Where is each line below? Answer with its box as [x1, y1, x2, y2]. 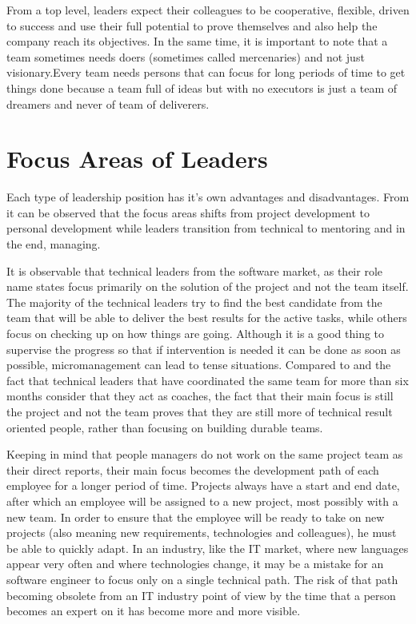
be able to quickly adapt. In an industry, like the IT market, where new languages [6, 539, 409, 556]
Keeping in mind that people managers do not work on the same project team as [6, 446, 403, 463]
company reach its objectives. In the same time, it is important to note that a [6, 33, 388, 50]
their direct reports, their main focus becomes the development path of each [6, 461, 379, 478]
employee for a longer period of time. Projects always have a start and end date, [6, 477, 400, 494]
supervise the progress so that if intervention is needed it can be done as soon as [6, 340, 401, 357]
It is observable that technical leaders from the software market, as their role [6, 262, 382, 279]
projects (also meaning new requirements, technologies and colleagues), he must [6, 524, 397, 541]
